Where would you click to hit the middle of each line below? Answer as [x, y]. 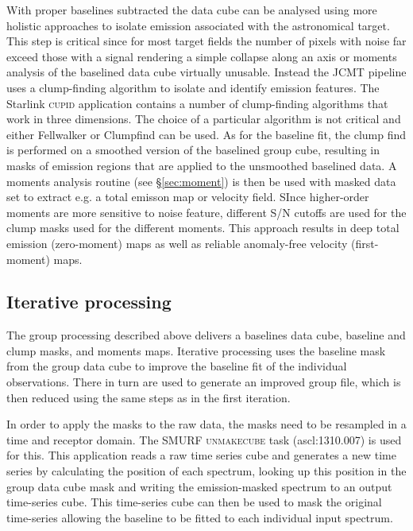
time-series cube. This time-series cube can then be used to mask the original [194, 502]
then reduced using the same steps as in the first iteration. [149, 397]
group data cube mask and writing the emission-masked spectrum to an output [199, 486]
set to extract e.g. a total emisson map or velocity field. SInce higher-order [188, 197]
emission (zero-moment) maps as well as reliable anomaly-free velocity [177, 243]
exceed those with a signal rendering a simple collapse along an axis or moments [202, 56]
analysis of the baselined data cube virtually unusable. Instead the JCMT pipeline [206, 72]
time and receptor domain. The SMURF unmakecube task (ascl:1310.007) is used [204, 439]
